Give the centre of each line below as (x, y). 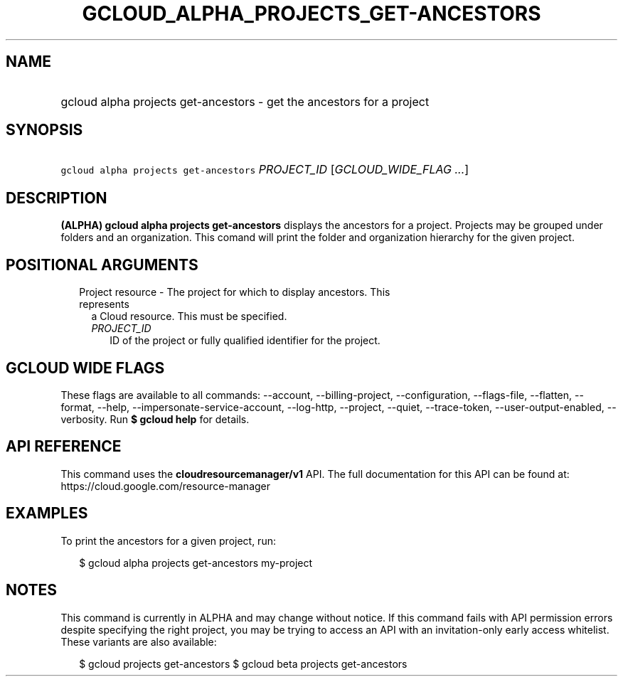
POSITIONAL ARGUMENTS (102, 265)
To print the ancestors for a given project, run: (168, 540)
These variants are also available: (139, 641)
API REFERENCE (64, 447)
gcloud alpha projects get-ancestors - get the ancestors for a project (245, 101)
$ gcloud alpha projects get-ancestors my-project (196, 563)
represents (104, 304)
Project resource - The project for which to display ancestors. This (235, 292)
